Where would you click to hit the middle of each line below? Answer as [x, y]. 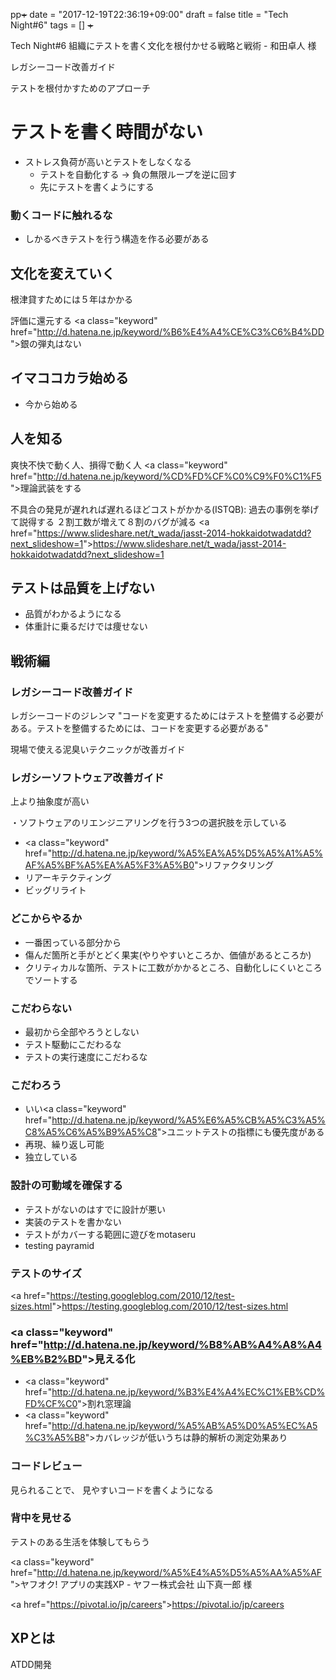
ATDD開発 [31, 1664]
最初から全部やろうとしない [82, 1032]
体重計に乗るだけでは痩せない [86, 626]
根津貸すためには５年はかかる [71, 300]
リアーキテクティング [68, 878]
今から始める [51, 404]
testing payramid [59, 1245]
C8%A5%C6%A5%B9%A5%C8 [91, 1132]
